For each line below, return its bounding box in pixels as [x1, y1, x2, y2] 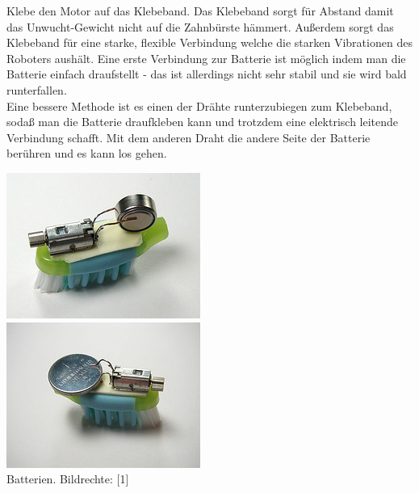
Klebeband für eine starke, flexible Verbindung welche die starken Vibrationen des [6, 34, 413, 51]
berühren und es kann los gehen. [6, 145, 167, 162]
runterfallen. [6, 81, 67, 98]
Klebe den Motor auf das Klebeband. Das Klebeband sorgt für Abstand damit [6, 2, 394, 19]
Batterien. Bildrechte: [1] [6, 470, 129, 487]
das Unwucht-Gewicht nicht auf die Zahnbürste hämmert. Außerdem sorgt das [6, 18, 394, 35]
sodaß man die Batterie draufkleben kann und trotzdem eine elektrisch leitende [6, 113, 399, 130]
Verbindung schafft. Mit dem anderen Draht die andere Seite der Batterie [6, 129, 371, 145]
